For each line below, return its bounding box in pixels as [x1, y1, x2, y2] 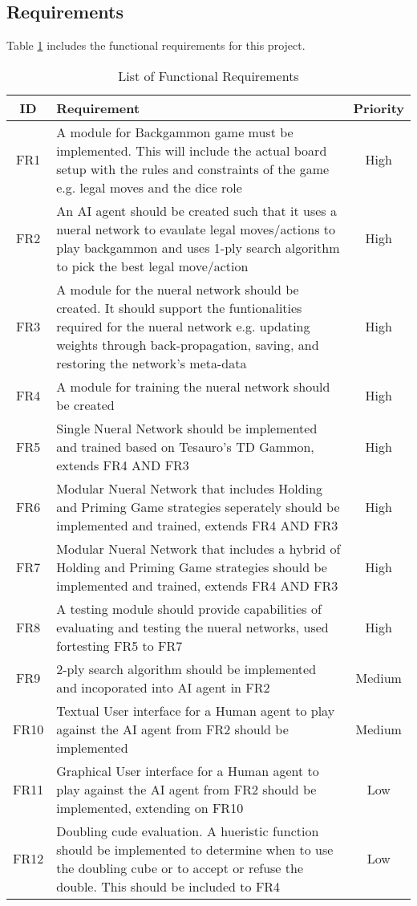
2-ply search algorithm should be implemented [56, 659, 317, 678]
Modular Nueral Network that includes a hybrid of [56, 538, 341, 558]
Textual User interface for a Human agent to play [56, 701, 335, 720]
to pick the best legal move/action [56, 256, 249, 275]
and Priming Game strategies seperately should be [56, 497, 340, 516]
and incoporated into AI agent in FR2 [56, 677, 270, 697]
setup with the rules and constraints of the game [56, 159, 330, 178]
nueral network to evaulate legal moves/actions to [56, 219, 336, 238]
